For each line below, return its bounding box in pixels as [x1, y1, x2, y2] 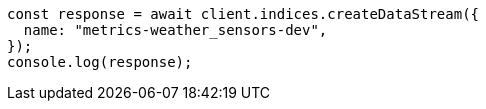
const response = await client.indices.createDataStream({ [7, 6, 480, 22]
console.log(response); [7, 54, 193, 70]
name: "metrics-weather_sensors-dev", [23, 22, 328, 38]
